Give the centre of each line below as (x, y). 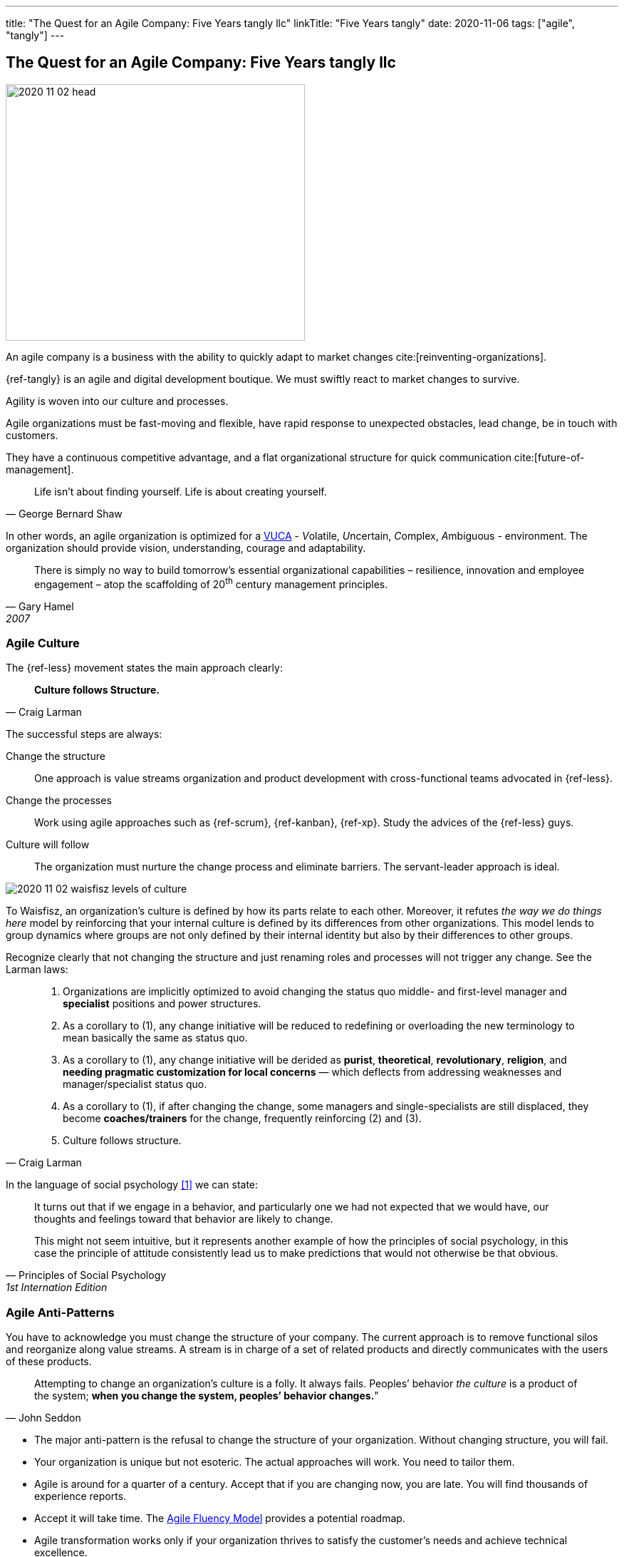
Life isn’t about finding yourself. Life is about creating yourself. (181, 491)
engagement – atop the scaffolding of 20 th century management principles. (211, 583)
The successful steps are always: (84, 734)
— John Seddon (43, 1418)
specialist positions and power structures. (162, 1004)
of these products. (49, 1361)
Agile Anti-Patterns (60, 1312)
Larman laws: (37, 970)
